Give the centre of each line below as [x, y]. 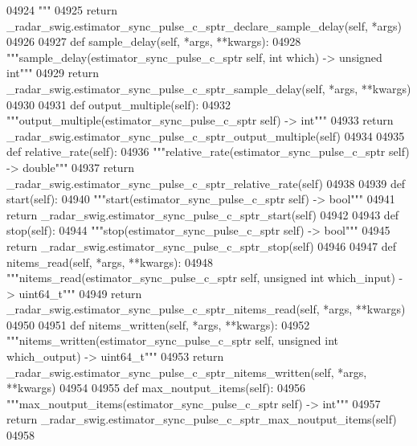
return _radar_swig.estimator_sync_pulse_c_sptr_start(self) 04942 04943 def [203, 214]
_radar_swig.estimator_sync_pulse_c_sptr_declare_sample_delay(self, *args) [204, 25]
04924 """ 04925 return [62, 10]
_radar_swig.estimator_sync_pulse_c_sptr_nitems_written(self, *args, [187, 372]
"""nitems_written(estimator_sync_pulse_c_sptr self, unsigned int [173, 340]
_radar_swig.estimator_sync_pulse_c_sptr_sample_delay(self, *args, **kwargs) [209, 88]
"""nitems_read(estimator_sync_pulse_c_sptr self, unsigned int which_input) [201, 278]
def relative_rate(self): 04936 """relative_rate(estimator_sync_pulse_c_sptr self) [208, 151]
